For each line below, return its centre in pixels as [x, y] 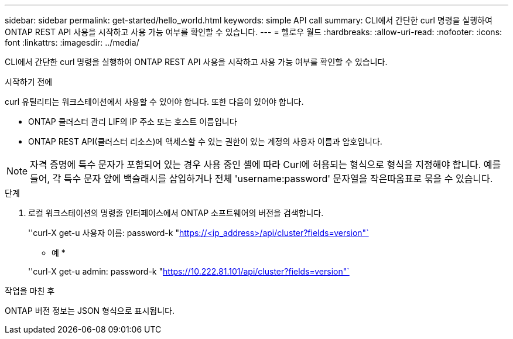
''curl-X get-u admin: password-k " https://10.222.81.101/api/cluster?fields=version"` [189, 271]
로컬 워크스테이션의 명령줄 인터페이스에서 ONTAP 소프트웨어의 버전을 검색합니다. [176, 213]
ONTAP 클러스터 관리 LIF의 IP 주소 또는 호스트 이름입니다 [133, 121]
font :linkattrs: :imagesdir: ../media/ [72, 42]
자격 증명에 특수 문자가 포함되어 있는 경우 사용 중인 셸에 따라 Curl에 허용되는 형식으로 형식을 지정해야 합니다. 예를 [266, 165]
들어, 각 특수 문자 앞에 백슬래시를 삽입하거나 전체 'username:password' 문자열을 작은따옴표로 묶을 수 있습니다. [261, 179]
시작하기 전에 [29, 82]
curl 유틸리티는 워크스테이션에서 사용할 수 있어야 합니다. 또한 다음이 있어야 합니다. [154, 102]
